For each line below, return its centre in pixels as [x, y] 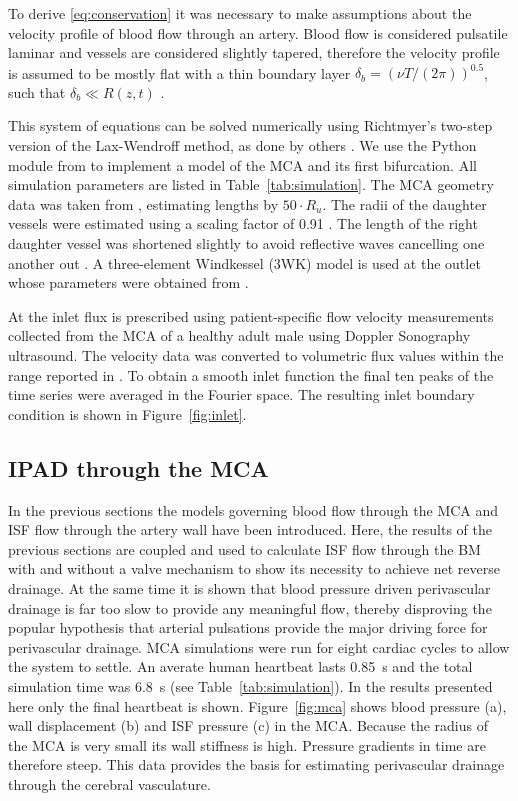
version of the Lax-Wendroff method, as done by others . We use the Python [242, 145]
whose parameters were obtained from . [128, 282]
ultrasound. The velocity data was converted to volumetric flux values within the [256, 355]
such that [37, 91]
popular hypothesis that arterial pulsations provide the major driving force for [248, 627]
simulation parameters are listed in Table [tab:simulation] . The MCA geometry [251, 184]
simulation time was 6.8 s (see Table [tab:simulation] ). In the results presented [250, 685]
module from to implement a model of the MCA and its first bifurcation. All [242, 164]
